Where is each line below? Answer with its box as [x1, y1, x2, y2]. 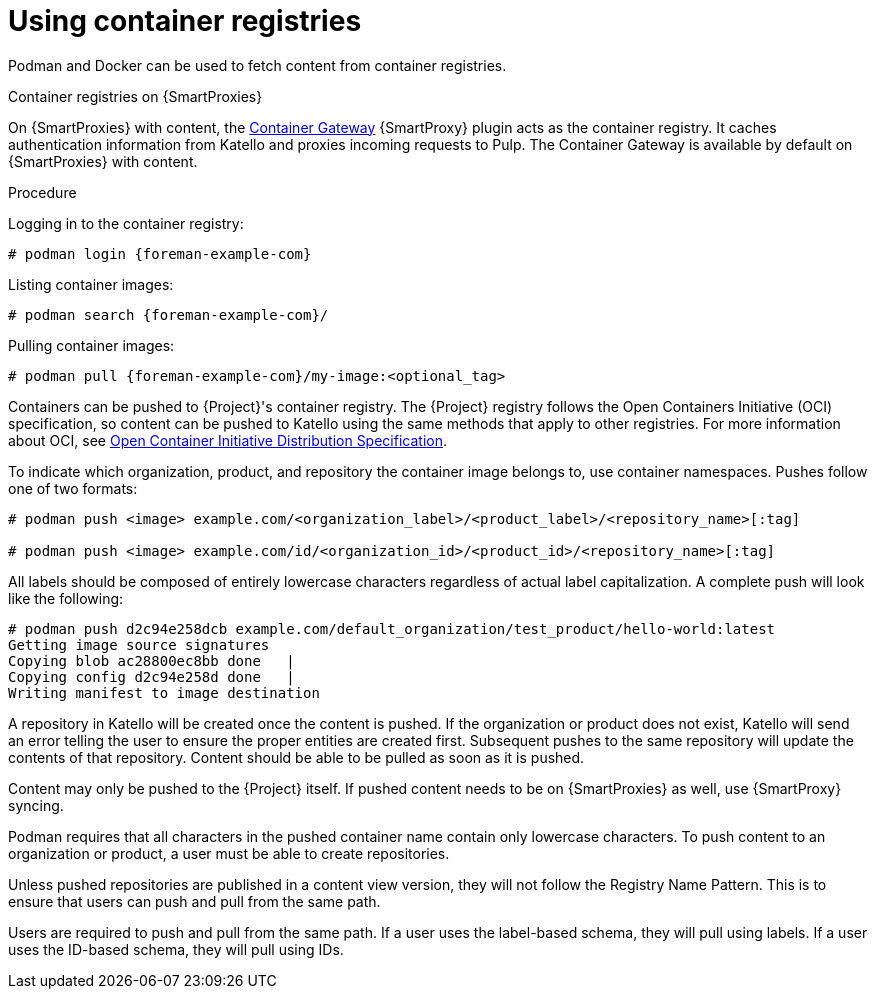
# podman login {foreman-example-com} [8, 245, 312, 262]
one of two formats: [8, 479, 138, 497]
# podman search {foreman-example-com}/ [8, 306, 329, 323]
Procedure [8, 183, 77, 201]
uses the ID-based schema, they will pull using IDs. [8, 940, 344, 958]
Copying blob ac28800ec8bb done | [8, 652, 295, 669]
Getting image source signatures [8, 636, 270, 653]
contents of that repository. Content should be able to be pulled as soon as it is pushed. [8, 748, 585, 766]
